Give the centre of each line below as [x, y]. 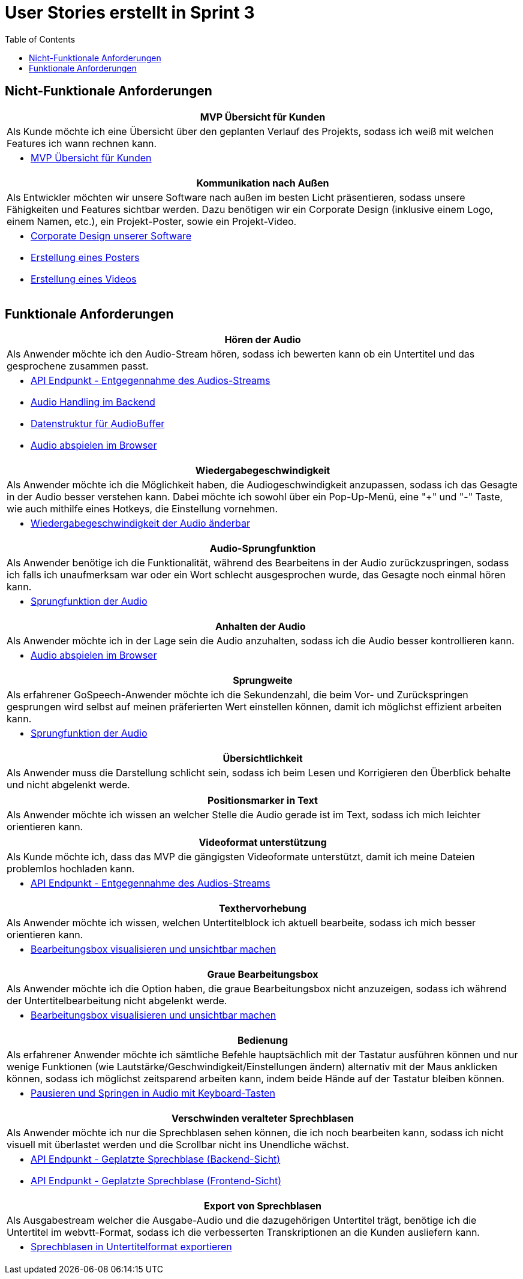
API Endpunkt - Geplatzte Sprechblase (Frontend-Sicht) [156, 1181]
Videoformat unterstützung [263, 843]
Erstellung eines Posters [85, 257]
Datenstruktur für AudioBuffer [98, 424]
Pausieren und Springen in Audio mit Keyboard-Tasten [153, 1093]
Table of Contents [40, 39]
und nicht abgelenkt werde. [68, 785]
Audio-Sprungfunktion [263, 549]
